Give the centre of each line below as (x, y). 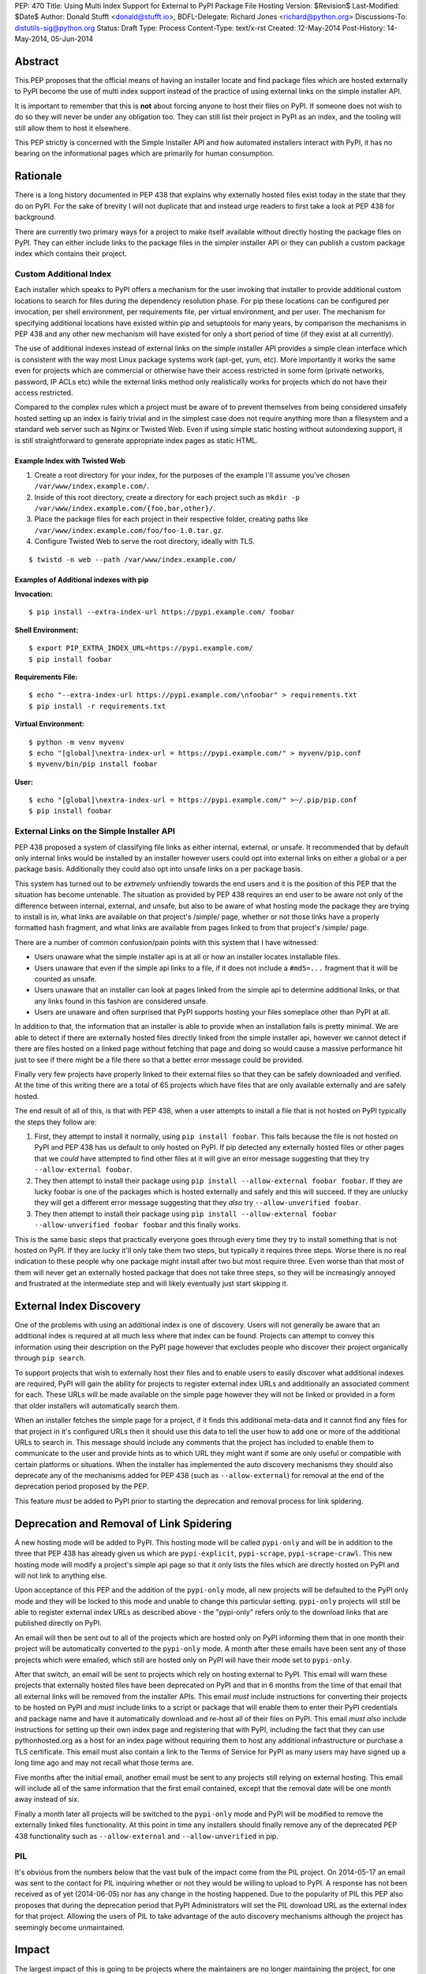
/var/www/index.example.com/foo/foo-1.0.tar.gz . (129, 530)
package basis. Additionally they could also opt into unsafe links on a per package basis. (159, 869)
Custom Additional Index (63, 274)
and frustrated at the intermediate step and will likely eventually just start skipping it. (151, 1284)
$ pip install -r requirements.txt (97, 706)
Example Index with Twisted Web (70, 460)
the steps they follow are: (56, 1122)
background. (35, 217)
